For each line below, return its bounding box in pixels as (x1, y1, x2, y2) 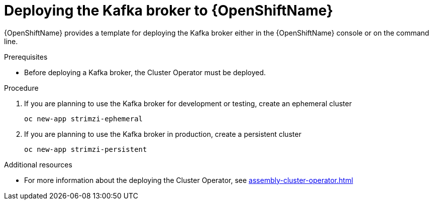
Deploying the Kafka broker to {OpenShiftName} (4, 2, 334, 19)
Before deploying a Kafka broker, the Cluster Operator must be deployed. (24, 68, 266, 77)
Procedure (4, 83, 39, 92)
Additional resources (4, 160, 72, 169)
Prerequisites (4, 52, 48, 61)
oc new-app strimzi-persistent (24, 145, 147, 153)
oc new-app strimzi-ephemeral (24, 114, 143, 123)
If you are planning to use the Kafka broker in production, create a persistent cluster (24, 129, 301, 138)
